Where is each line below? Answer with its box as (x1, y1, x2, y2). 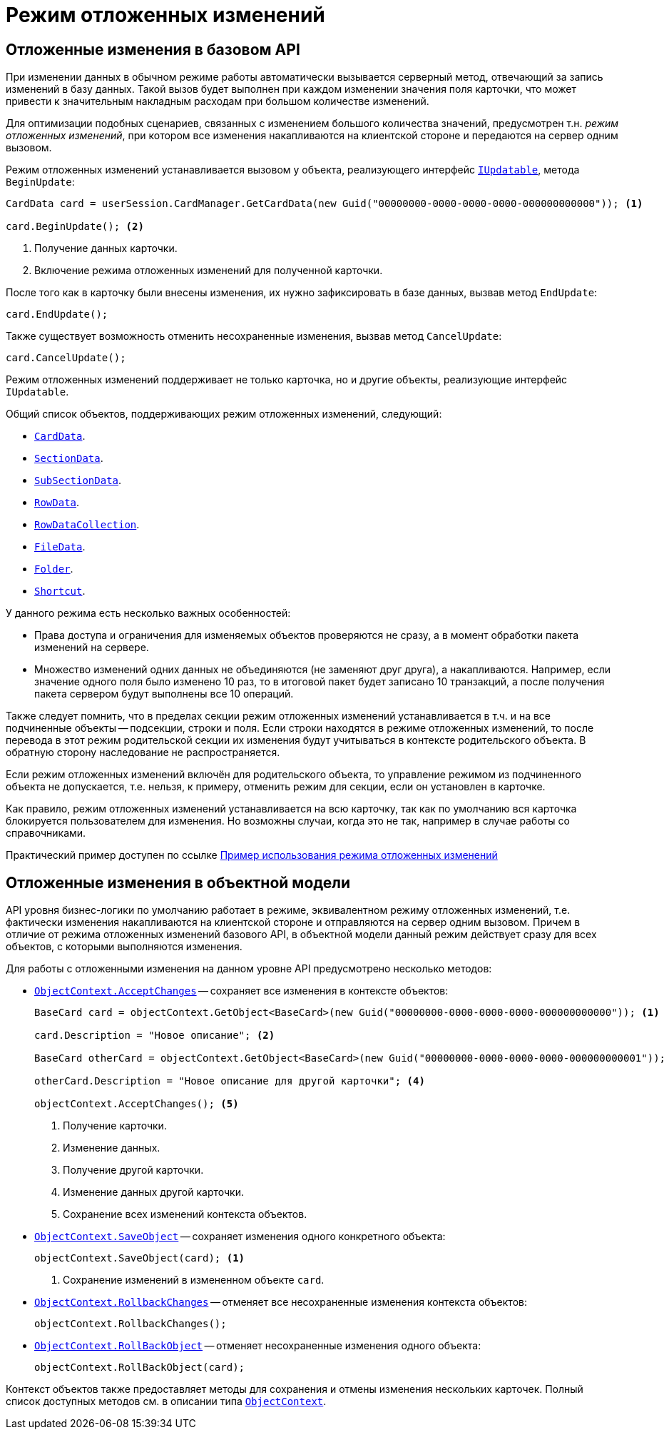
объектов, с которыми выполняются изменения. (6, 940, 242, 953)
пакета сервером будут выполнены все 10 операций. (34, 688, 294, 700)
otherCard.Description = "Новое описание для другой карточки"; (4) (34, 1075, 425, 1087)
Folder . (34, 563, 73, 575)
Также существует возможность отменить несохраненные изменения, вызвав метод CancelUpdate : (6, 330, 502, 343)
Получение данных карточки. (34, 242, 178, 255)
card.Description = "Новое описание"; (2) (34, 1029, 275, 1042)
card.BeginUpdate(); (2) (6, 221, 144, 233)
